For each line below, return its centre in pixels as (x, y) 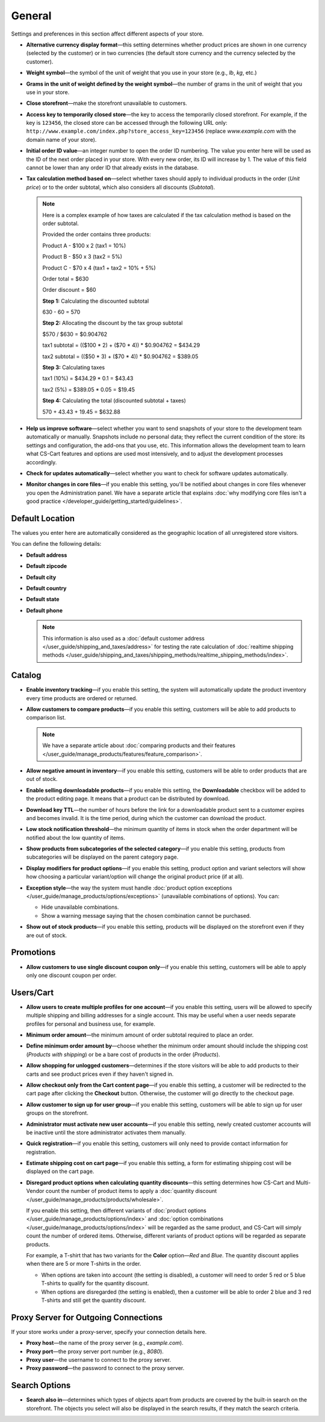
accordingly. (42, 462)
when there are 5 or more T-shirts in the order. (84, 1264)
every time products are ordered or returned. (82, 698)
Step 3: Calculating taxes (74, 367)
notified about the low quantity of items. (76, 838)
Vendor (35, 1191)
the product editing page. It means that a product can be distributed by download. (128, 798)
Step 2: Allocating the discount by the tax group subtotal (113, 323)
